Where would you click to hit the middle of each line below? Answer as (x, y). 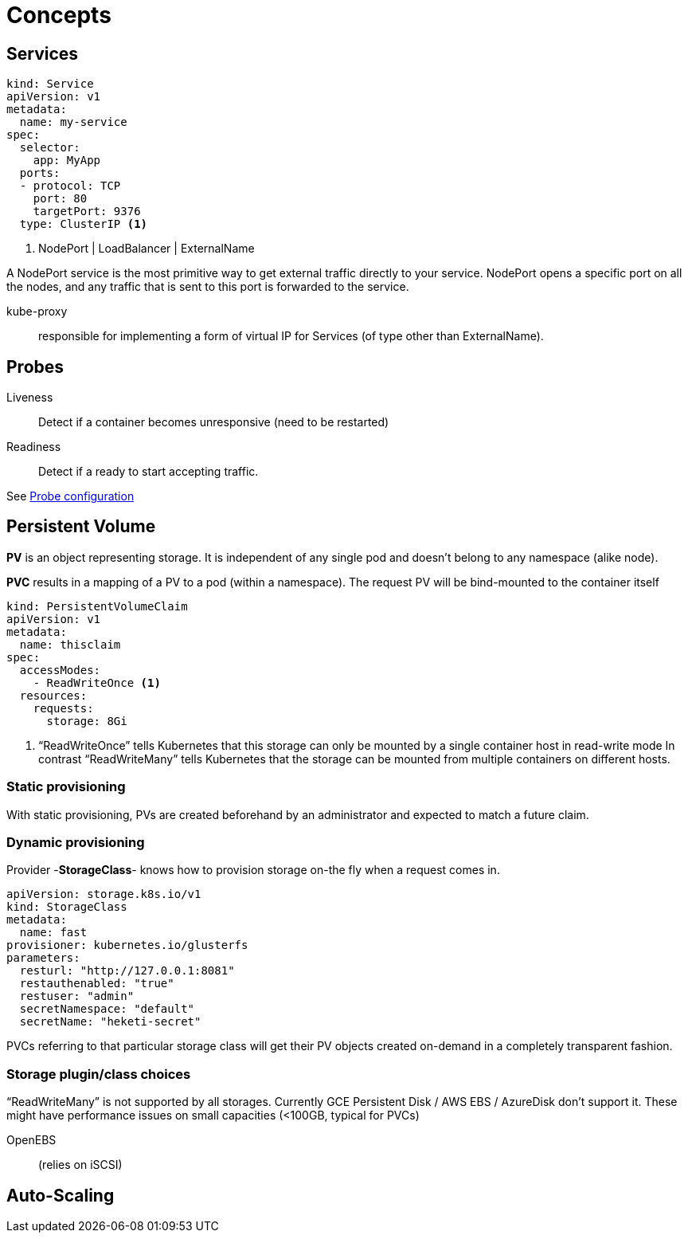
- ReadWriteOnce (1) (97, 682)
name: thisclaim (70, 644)
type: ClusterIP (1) (84, 224)
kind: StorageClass (67, 907)
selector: (50, 148)
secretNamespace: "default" (107, 1009)
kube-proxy (37, 312)
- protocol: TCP (70, 186)
